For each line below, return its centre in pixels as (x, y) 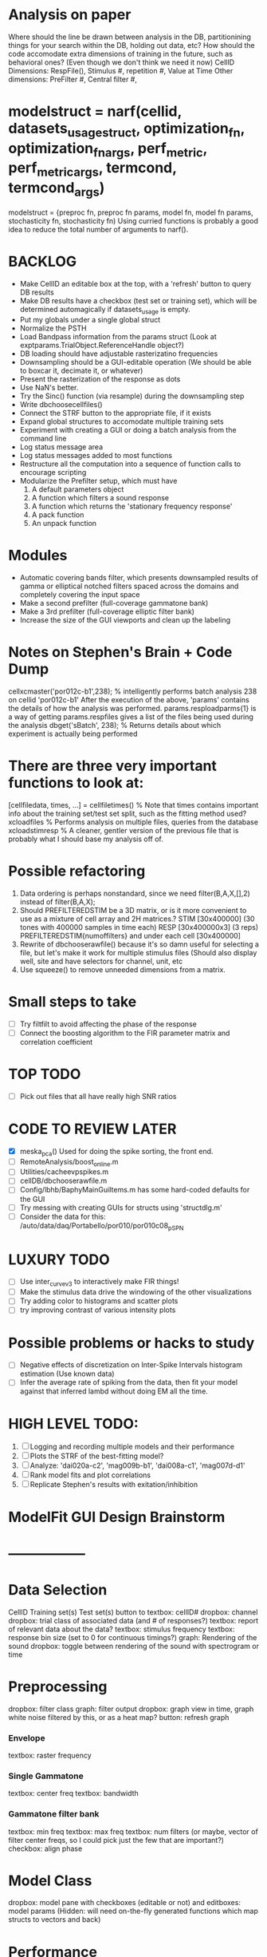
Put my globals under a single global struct (90, 319)
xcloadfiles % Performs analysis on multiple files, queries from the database (133, 822)
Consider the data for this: (63, 1216)
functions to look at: (76, 783)
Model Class (50, 1880)
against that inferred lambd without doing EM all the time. (114, 1391)
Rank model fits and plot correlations (90, 1475)
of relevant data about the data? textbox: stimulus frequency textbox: (122, 1629)
